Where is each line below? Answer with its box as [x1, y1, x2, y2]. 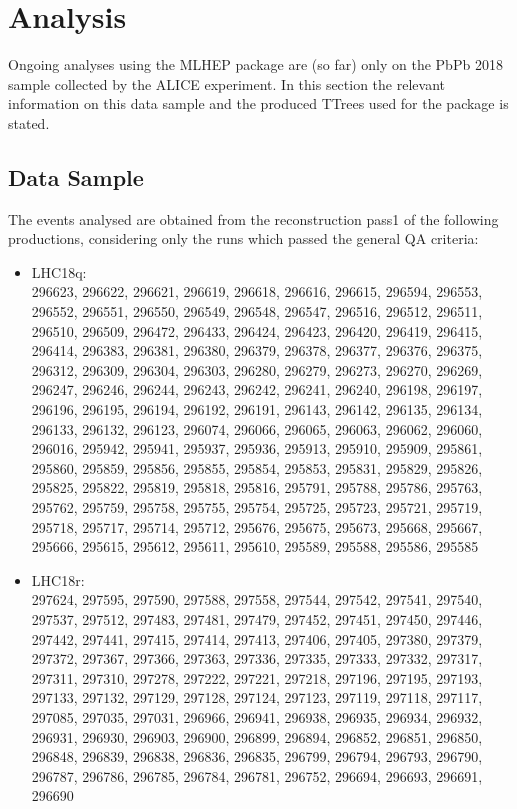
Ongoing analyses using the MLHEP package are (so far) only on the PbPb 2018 [8, 54, 503, 75]
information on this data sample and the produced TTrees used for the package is [8, 93, 509, 114]
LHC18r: [31, 569, 85, 590]
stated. [8, 112, 50, 133]
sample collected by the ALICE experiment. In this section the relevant [8, 73, 445, 94]
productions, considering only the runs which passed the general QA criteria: [8, 228, 479, 249]
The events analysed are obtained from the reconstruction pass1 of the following [8, 208, 499, 229]
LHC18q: [31, 261, 87, 282]
